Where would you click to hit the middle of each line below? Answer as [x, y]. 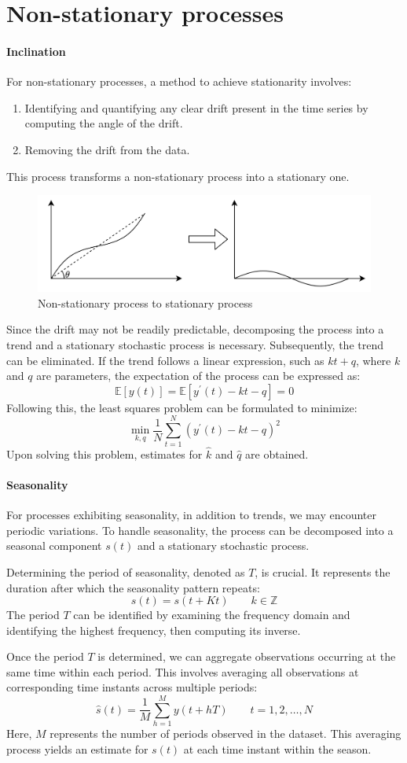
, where [373, 360]
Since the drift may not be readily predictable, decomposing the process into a [195, 329]
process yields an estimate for [77, 748]
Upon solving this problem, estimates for [104, 453]
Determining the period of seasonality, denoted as [126, 571]
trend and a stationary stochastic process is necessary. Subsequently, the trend [195, 345]
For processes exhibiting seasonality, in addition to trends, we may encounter [191, 515]
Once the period [45, 656]
